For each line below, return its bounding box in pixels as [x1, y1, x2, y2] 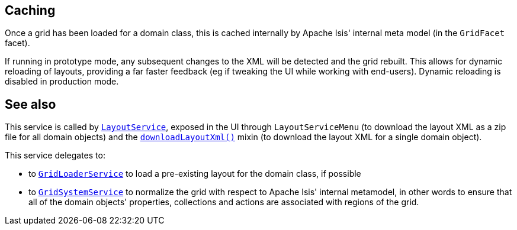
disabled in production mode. [5, 76, 119, 87]
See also [5, 96, 56, 112]
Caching [5, 3, 56, 18]
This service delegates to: [5, 150, 105, 161]
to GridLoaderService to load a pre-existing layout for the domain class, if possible [28, 169, 361, 179]
